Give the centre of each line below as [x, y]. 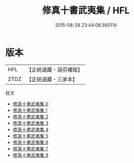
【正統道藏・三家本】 [52, 79]
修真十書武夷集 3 [30, 123]
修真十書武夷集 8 [30, 155]
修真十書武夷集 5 [30, 136]
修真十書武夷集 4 [30, 129]
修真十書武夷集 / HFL [86, 11]
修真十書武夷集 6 [30, 142]
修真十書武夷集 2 [30, 116]
